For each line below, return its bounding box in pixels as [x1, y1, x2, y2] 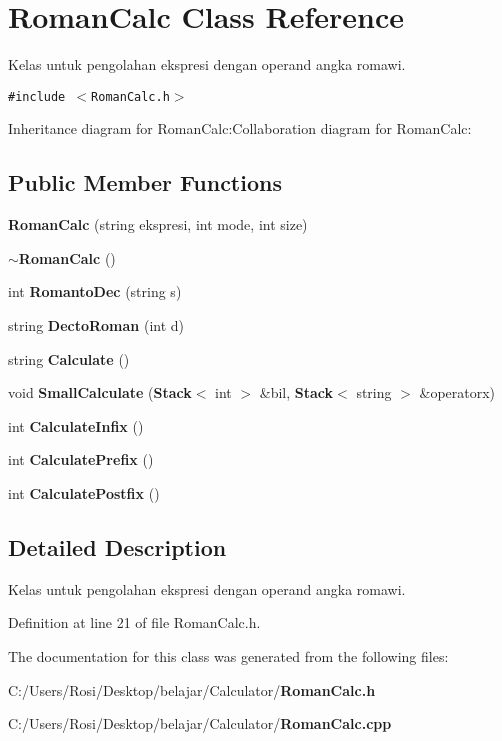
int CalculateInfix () [8, 415, 144, 436]
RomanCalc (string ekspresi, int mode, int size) [8, 214, 308, 235]
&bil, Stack [259, 382, 334, 403]
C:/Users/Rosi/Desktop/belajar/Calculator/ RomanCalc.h [8, 679, 376, 700]
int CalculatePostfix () [8, 482, 160, 503]
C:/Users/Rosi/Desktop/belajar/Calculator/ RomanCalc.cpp [8, 713, 392, 734]
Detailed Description [8, 531, 227, 562]
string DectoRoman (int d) [8, 314, 185, 335]
